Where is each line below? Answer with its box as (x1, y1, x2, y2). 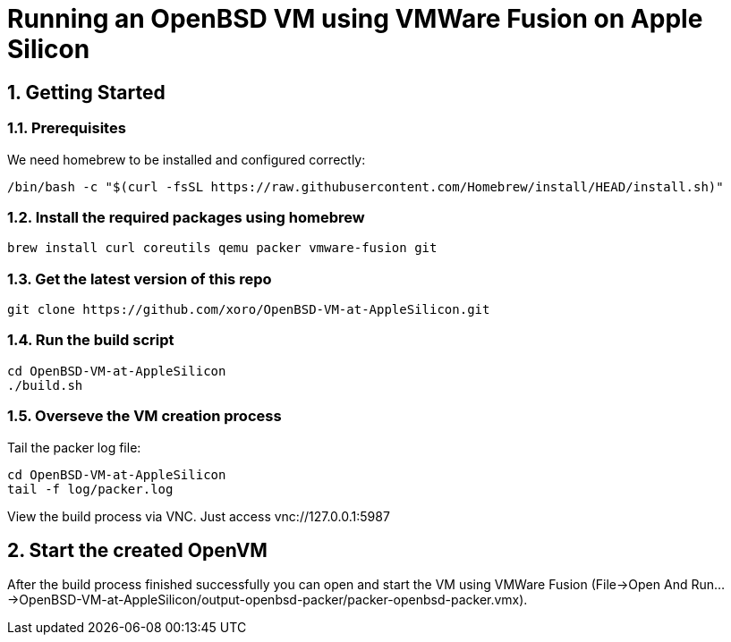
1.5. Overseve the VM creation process (7, 407, 282, 426)
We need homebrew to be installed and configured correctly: (7, 151, 366, 167)
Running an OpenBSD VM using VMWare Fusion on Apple (7, 4, 703, 34)
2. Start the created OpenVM (7, 538, 268, 562)
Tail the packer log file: (7, 439, 141, 455)
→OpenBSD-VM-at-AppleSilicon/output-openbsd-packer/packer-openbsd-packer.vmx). (7, 592, 528, 608)
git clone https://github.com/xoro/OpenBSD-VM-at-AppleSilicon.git (7, 302, 490, 317)
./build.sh (7, 377, 83, 393)
